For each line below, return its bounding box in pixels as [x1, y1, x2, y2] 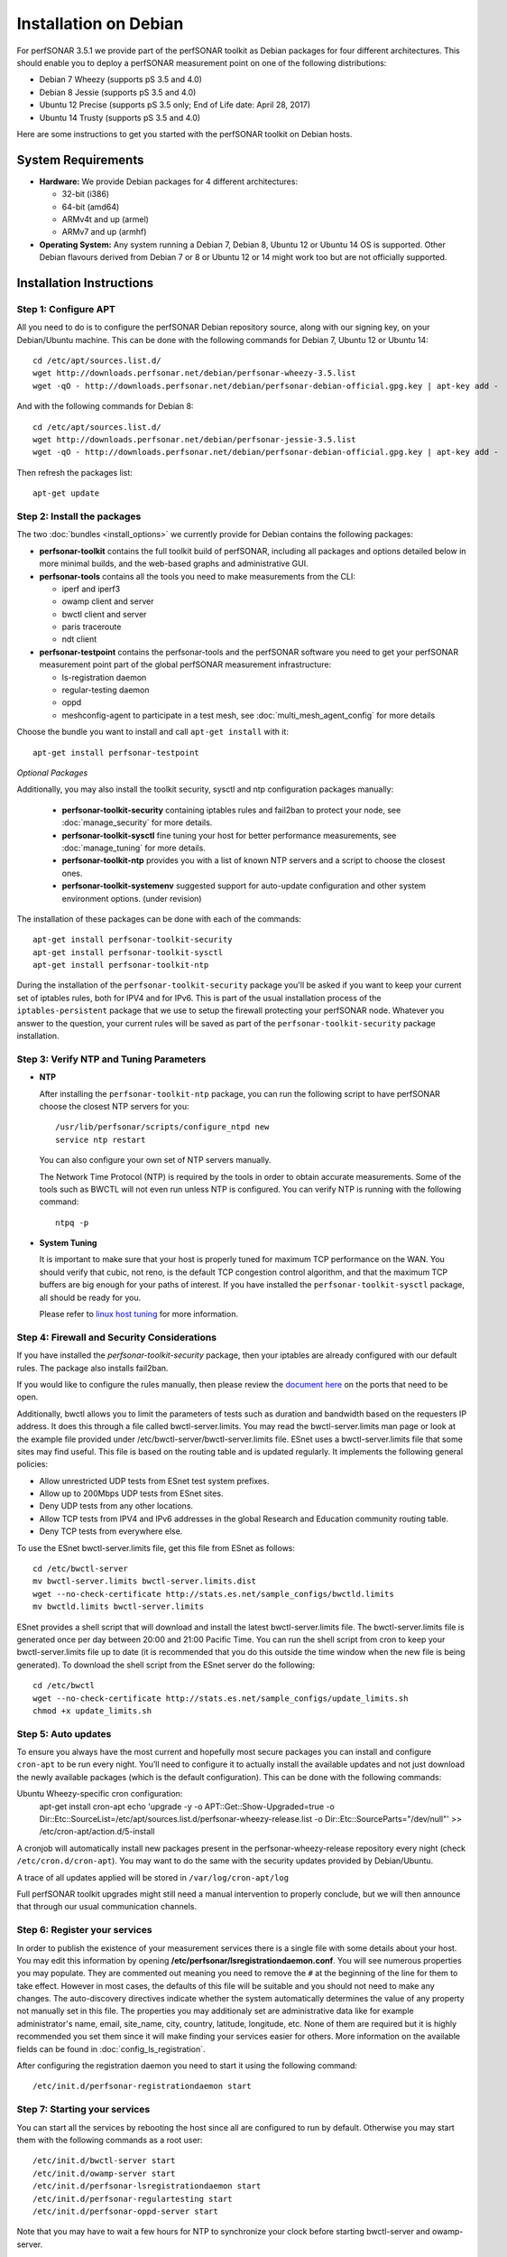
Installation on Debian [16, 14, 184, 33]
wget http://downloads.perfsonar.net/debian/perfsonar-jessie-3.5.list [32, 434, 356, 445]
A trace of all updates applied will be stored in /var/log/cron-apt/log [16, 1872, 289, 1882]
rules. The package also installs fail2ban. [16, 1362, 169, 1373]
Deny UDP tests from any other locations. [39, 1500, 194, 1511]
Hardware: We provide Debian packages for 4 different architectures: [39, 176, 298, 187]
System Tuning [39, 1238, 97, 1249]
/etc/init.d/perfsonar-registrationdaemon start [32, 2081, 252, 2092]
